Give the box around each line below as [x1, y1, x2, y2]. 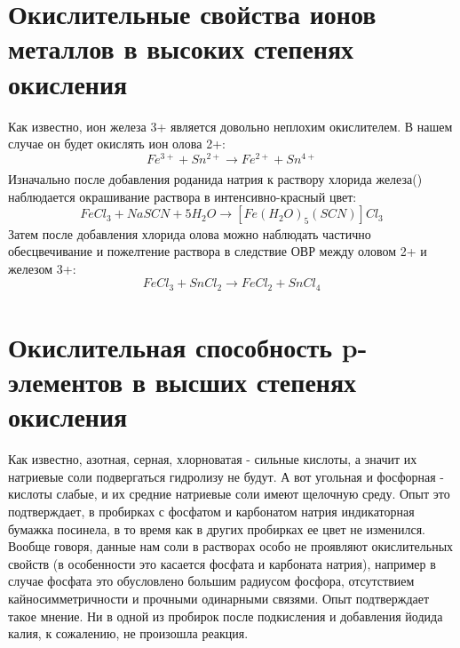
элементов [8, 364, 123, 400]
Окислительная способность [8, 328, 333, 364]
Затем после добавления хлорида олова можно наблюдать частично [8, 224, 371, 243]
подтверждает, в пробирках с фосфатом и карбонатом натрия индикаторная [8, 501, 415, 520]
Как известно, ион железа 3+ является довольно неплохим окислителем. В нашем [8, 116, 453, 135]
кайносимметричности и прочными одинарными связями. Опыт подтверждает [8, 588, 430, 607]
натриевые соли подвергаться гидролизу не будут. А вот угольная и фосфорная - [8, 467, 444, 485]
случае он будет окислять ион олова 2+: [8, 134, 226, 153]
